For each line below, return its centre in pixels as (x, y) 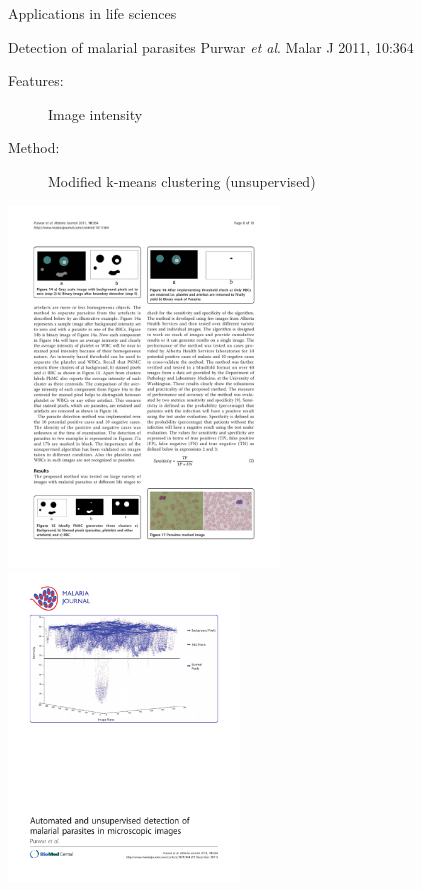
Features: (36, 80)
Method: (34, 147)
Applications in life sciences (92, 13)
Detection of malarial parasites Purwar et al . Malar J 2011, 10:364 (211, 46)
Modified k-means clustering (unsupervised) (182, 180)
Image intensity (95, 113)
